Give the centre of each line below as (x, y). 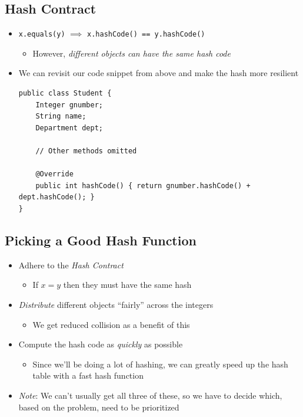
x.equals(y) (42, 35)
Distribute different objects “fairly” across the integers (116, 304)
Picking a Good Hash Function (101, 240)
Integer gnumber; (69, 105)
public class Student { (65, 93)
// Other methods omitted (86, 151)
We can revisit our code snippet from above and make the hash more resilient (159, 73)
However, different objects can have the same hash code (131, 53)
